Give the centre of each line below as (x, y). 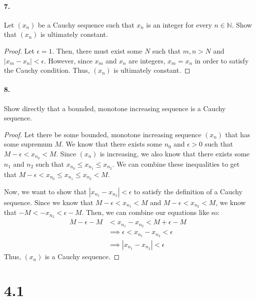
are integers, (147, 60)
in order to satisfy (222, 60)
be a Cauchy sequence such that (86, 24)
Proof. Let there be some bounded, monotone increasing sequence (103, 134)
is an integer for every (179, 24)
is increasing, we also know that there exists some (175, 153)
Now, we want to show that (46, 191)
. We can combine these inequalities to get (176, 164)
